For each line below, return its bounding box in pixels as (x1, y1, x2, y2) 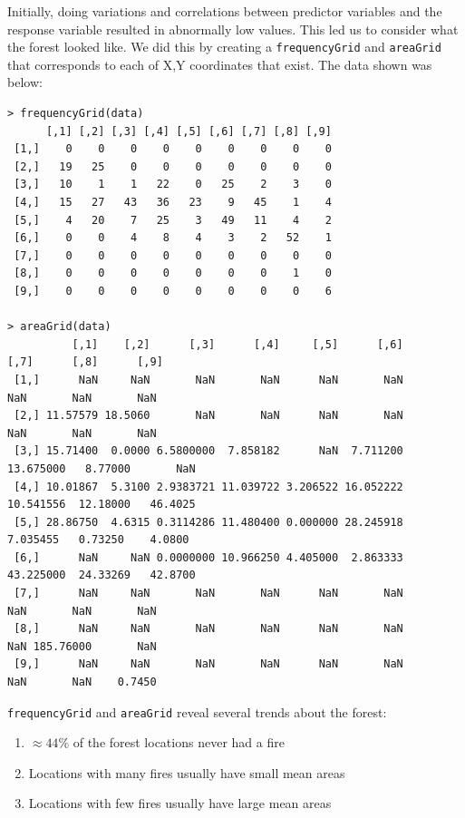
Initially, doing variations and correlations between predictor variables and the (7, 2, 442, 20)
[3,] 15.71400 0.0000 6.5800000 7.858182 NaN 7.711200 (14, 444, 403, 458)
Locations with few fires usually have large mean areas (28, 794, 332, 813)
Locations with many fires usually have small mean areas (28, 763, 345, 782)
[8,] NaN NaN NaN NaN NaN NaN (14, 622, 403, 636)
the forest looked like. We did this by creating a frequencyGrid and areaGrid (7, 37, 441, 56)
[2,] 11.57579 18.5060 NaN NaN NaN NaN (14, 409, 403, 423)
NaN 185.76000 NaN (7, 639, 157, 653)
